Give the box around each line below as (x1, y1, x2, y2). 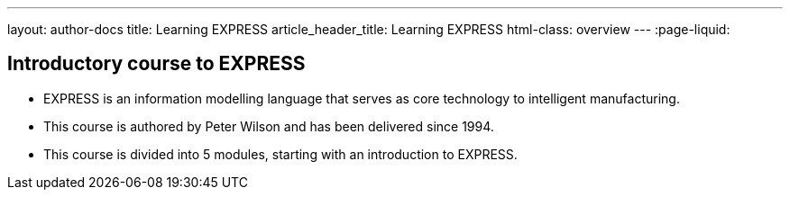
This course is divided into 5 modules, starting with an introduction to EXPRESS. (43, 146, 518, 162)
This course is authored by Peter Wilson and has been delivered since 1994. (43, 118, 494, 134)
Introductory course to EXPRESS (7, 52, 306, 76)
